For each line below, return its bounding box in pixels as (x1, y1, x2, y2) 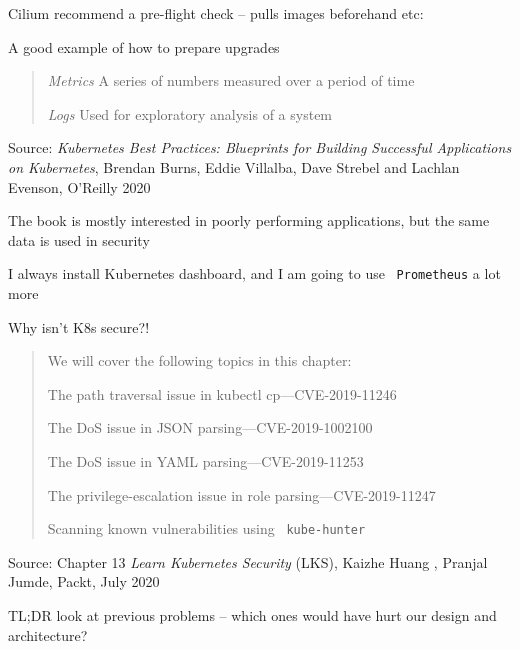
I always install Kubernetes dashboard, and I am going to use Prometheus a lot (8, 263, 501, 284)
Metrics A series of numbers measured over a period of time (47, 70, 415, 91)
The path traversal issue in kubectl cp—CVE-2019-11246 (47, 383, 397, 404)
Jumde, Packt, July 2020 (8, 571, 160, 592)
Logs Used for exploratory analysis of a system (47, 103, 333, 124)
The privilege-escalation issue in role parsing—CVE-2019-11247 (47, 484, 436, 505)
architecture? (8, 624, 88, 645)
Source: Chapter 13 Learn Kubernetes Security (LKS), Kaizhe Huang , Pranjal (8, 551, 488, 572)
